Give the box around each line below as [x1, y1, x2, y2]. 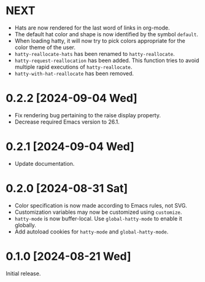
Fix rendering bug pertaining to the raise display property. [14, 111, 161, 119]
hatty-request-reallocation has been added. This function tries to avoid [14, 57, 199, 64]
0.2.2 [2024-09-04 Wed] [6, 92, 137, 105]
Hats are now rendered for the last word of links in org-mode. [14, 24, 170, 31]
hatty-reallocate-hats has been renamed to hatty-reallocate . [14, 50, 176, 57]
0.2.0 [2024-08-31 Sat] [6, 182, 128, 195]
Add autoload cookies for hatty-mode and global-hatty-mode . [14, 228, 169, 235]
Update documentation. [14, 160, 75, 167]
